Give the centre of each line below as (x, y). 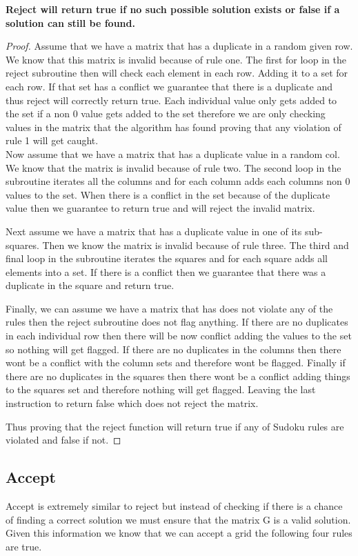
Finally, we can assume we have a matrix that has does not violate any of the (169, 308)
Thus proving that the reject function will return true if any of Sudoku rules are (175, 426)
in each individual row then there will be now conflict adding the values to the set (179, 336)
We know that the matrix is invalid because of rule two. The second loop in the (173, 167)
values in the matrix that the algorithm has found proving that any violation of (173, 127)
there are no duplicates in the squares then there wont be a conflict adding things (178, 376)
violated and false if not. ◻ (63, 440)
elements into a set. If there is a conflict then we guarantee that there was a (166, 271)
